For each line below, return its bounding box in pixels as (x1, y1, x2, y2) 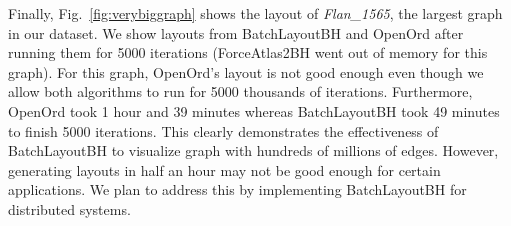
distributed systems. (8, 198, 131, 219)
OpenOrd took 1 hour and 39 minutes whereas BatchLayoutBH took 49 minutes (8, 100, 500, 121)
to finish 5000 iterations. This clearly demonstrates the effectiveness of (8, 120, 439, 141)
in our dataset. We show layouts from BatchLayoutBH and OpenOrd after (8, 22, 464, 43)
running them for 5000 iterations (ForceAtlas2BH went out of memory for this (8, 42, 488, 63)
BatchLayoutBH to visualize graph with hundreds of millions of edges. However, (8, 140, 499, 161)
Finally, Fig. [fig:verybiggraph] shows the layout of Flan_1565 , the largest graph (8, 3, 503, 23)
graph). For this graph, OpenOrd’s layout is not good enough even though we (8, 61, 484, 82)
